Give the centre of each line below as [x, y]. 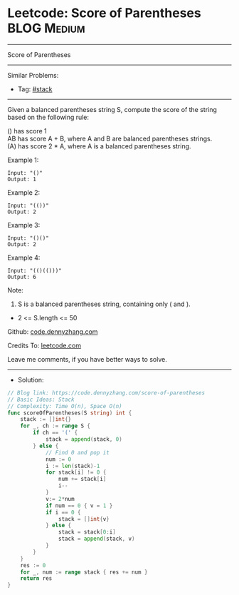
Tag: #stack [35, 89]
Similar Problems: [33, 75]
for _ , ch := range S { [55, 426]
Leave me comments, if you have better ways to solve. [87, 359]
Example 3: [24, 225]
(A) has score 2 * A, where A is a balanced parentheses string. [99, 146]
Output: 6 [22, 277]
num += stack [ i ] [82, 479]
